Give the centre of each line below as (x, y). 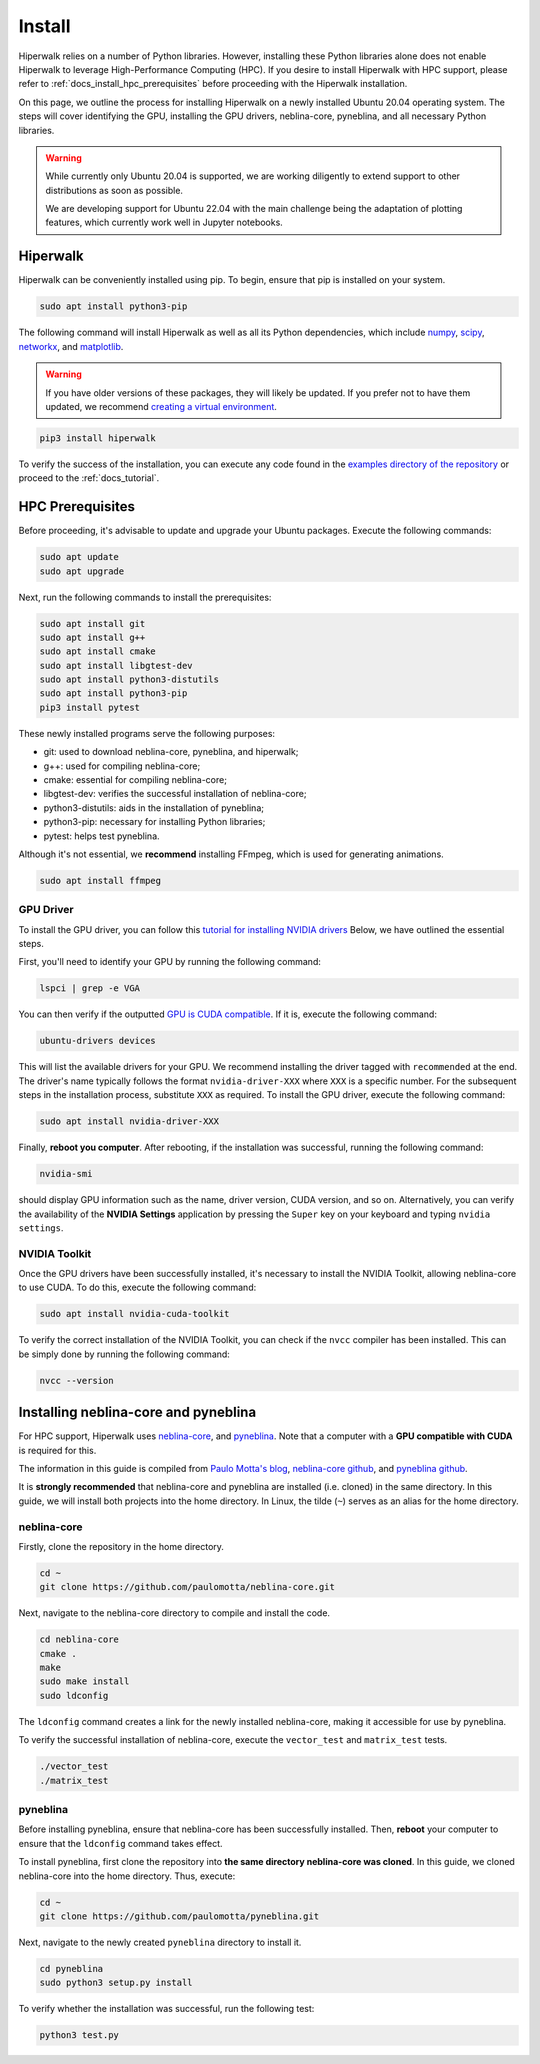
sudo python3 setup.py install (116, 1983)
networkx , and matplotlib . (71, 346)
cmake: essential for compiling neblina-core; (135, 779)
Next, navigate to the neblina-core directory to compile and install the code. (174, 1613)
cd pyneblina (71, 1968)
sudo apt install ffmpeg (100, 880)
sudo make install (84, 1681)
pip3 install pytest (89, 707)
